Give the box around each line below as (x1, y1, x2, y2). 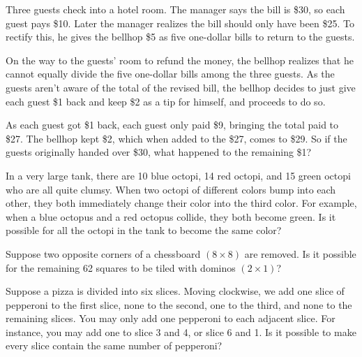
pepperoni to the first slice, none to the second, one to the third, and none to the (6, 297, 352, 312)
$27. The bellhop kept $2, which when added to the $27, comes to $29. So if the (6, 131, 347, 145)
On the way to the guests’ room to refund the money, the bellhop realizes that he (6, 52, 354, 67)
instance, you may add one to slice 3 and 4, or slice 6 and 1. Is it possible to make (6, 324, 356, 339)
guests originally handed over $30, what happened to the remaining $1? (6, 145, 312, 159)
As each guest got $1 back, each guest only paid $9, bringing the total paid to (6, 117, 339, 132)
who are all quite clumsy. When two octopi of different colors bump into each (6, 182, 336, 196)
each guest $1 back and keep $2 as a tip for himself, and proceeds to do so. (6, 94, 326, 108)
